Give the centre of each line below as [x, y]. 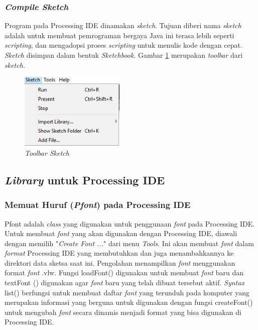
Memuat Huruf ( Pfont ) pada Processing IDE [98, 205]
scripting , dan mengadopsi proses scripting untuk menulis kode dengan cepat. [123, 45]
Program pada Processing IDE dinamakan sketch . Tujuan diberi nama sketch [123, 25]
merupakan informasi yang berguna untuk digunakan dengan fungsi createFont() [129, 302]
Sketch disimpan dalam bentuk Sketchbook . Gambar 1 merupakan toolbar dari [124, 55]
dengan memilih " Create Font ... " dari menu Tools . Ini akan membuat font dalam [129, 243]
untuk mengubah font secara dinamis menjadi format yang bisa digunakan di [123, 312]
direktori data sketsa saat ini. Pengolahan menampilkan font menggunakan [120, 262]
